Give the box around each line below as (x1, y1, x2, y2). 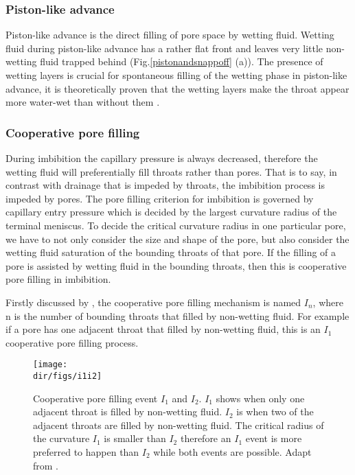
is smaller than (104, 431, 166, 445)
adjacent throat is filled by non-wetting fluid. (33, 404, 222, 419)
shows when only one (216, 391, 305, 405)
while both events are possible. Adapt (153, 445, 312, 459)
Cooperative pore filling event (33, 391, 158, 405)
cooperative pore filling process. (5, 335, 139, 349)
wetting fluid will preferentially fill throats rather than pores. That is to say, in (5, 164, 337, 178)
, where (312, 294, 343, 309)
